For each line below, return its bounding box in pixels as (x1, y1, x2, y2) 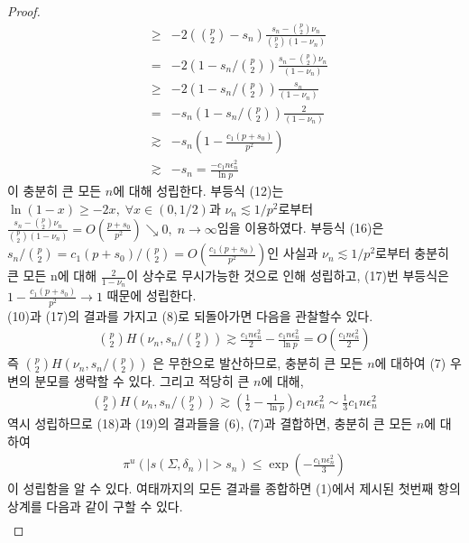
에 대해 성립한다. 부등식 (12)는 (113, 181, 284, 200)
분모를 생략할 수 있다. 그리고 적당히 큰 (34, 372, 250, 391)
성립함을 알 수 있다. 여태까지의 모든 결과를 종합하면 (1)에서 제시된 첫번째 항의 (23, 479, 461, 498)
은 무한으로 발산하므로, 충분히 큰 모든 (152, 354, 363, 373)
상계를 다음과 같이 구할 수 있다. (7, 496, 183, 515)
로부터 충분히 (375, 244, 450, 262)
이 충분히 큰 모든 (7, 181, 102, 200)
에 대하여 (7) (374, 354, 446, 373)
